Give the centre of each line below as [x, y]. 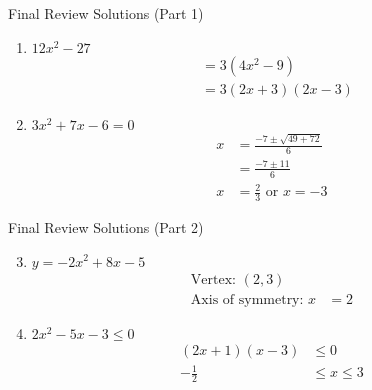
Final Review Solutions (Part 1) [106, 13]
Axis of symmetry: [247, 299]
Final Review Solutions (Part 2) [106, 226]
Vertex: [213, 279]
